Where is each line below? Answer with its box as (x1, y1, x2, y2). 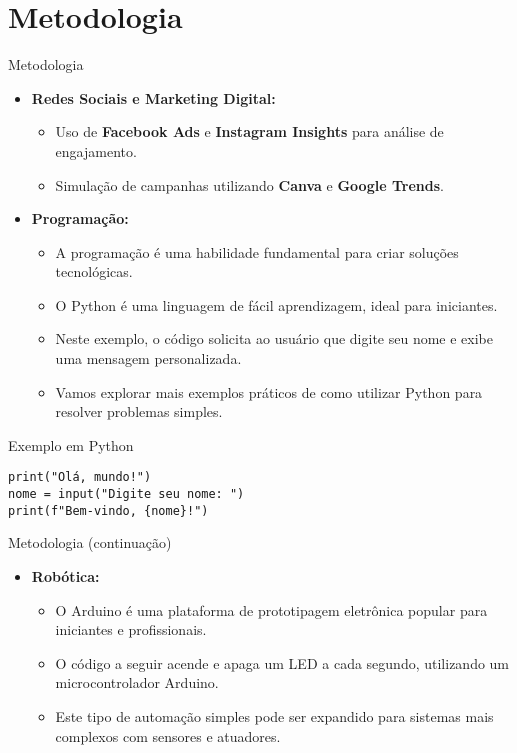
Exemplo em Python (8, 434, 134, 455)
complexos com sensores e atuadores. (55, 725, 281, 746)
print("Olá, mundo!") (8, 470, 152, 485)
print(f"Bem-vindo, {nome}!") (8, 503, 209, 518)
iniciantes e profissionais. (55, 619, 207, 640)
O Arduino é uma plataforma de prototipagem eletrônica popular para (55, 599, 488, 620)
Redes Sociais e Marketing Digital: (31, 87, 276, 108)
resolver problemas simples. (55, 401, 223, 422)
